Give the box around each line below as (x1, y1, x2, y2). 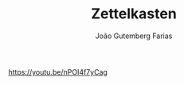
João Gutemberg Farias (95, 31, 173, 41)
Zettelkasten (91, 5, 177, 23)
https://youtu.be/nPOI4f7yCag (8, 67, 108, 76)
